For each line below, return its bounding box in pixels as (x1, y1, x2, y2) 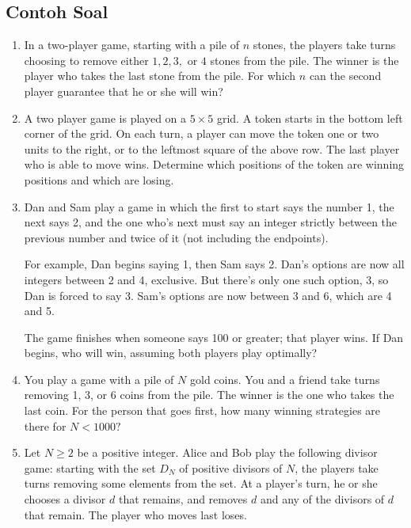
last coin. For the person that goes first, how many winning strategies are (24, 402, 381, 419)
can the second (309, 67, 382, 84)
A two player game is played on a (24, 109, 187, 126)
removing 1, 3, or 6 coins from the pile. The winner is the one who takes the (24, 386, 394, 403)
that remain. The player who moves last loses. (24, 506, 247, 522)
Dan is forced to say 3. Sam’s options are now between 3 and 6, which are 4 (24, 287, 392, 303)
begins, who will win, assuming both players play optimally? (24, 344, 318, 361)
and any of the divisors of (260, 491, 385, 507)
